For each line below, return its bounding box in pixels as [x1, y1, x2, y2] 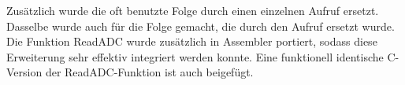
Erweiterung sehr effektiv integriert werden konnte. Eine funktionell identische [6, 48, 384, 65]
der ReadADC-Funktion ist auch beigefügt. [45, 64, 254, 80]
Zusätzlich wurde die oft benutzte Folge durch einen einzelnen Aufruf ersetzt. [6, 2, 379, 18]
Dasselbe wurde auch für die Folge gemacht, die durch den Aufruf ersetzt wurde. [6, 17, 395, 34]
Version [6, 64, 43, 80]
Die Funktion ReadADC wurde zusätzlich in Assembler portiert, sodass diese [6, 33, 377, 50]
